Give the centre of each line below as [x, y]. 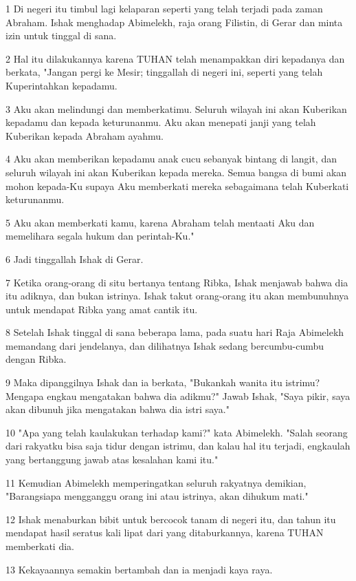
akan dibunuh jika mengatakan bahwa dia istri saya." [118, 409]
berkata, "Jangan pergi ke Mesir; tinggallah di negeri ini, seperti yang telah [164, 72]
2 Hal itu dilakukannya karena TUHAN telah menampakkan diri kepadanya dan [175, 58]
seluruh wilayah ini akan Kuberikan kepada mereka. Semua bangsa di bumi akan [176, 172]
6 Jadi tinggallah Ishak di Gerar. [75, 258]
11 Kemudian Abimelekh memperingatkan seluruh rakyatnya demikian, [156, 482]
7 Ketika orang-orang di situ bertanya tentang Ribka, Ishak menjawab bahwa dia [177, 282]
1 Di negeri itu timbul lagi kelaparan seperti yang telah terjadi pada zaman [164, 8]
